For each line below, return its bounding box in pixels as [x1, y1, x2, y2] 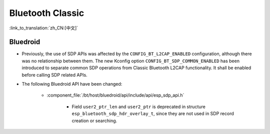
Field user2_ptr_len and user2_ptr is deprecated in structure [71, 104, 206, 110]
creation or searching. [71, 118, 117, 124]
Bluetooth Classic [9, 7, 84, 18]
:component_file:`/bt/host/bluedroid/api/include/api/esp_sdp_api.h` [46, 92, 184, 98]
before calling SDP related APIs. [21, 72, 87, 78]
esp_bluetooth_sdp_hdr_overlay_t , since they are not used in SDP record [71, 111, 234, 117]
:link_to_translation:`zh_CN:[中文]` [9, 25, 78, 31]
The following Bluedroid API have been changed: [21, 81, 122, 87]
